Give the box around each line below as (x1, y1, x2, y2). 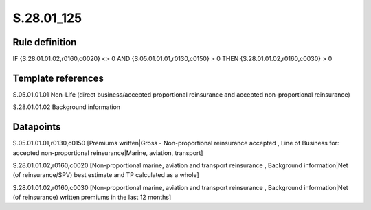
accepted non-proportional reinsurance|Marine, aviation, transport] (12, 148, 203, 157)
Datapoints (12, 121, 61, 133)
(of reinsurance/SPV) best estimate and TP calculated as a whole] (12, 171, 199, 179)
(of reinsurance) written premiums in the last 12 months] (12, 193, 172, 202)
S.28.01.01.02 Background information (12, 103, 120, 111)
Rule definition (12, 36, 77, 48)
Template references (12, 72, 104, 84)
